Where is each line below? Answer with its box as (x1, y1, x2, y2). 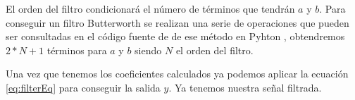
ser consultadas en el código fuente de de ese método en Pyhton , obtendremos (6, 29, 345, 44)
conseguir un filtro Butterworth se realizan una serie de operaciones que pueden (6, 15, 349, 30)
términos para (46, 42, 107, 57)
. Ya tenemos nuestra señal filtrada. (168, 80, 322, 94)
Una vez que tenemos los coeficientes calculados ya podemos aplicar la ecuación (6, 66, 349, 81)
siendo (135, 42, 162, 57)
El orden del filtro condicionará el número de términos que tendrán (6, 1, 295, 15)
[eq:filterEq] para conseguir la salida (6, 80, 161, 94)
